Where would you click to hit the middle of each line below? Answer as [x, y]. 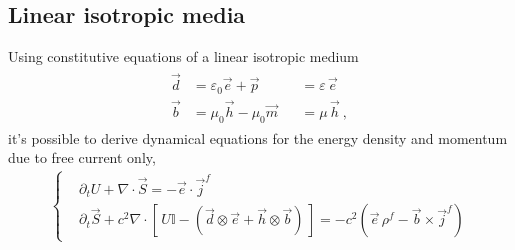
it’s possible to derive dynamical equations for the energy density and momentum [258, 137]
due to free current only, [82, 157]
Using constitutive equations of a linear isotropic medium [183, 56]
